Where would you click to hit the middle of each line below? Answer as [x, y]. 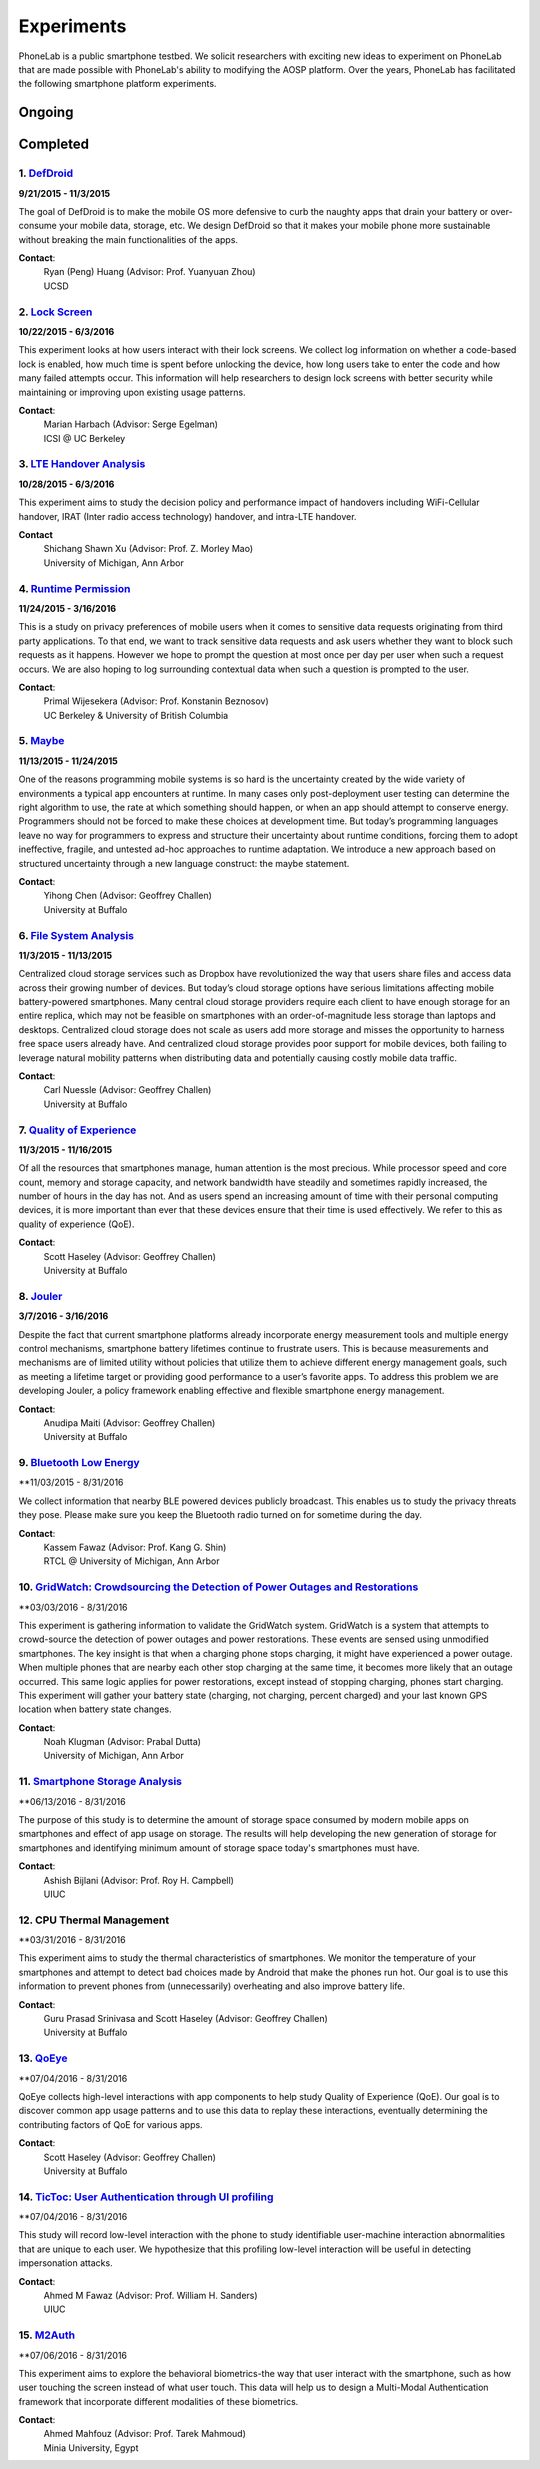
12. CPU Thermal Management [94, 1920]
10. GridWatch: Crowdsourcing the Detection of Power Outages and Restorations [218, 1587]
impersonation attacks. [66, 2263]
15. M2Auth [46, 2335]
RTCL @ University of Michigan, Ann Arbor [131, 1561]
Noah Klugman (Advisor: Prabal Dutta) [122, 1742]
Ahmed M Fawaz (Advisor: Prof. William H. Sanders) [151, 2295]
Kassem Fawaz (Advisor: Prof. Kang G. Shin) [135, 1547]
